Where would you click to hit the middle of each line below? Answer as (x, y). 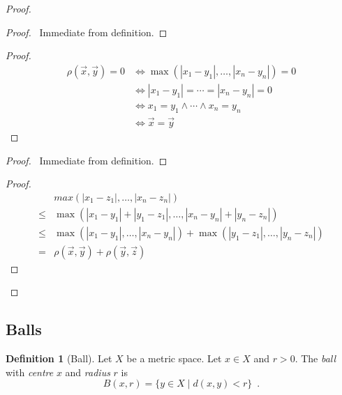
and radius (88, 372)
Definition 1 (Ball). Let (59, 358)
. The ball (315, 358)
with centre (30, 372)
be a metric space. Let (174, 358)
